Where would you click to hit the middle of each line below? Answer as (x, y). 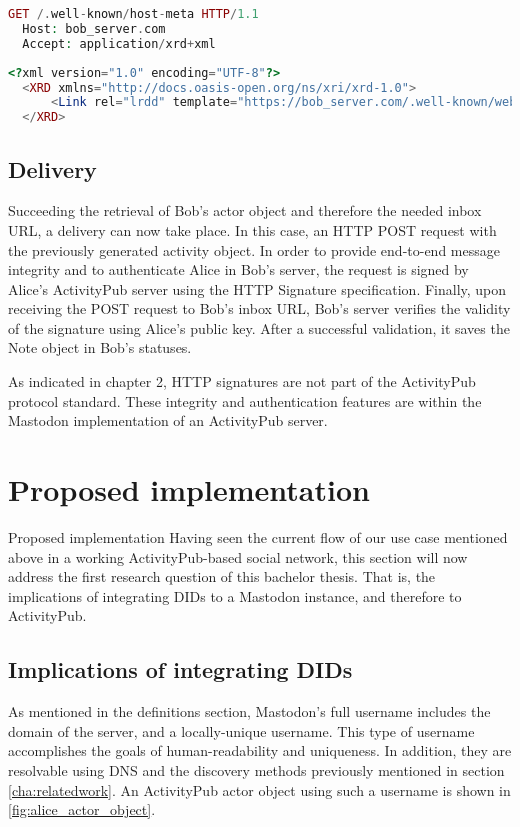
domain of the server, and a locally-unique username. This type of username (241, 730)
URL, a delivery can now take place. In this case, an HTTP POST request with (252, 229)
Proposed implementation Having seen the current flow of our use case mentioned (258, 536)
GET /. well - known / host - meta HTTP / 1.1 (133, 14)
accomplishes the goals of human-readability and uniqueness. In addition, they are (260, 750)
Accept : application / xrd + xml (119, 43)
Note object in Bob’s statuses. (100, 347)
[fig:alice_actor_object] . (82, 809)
